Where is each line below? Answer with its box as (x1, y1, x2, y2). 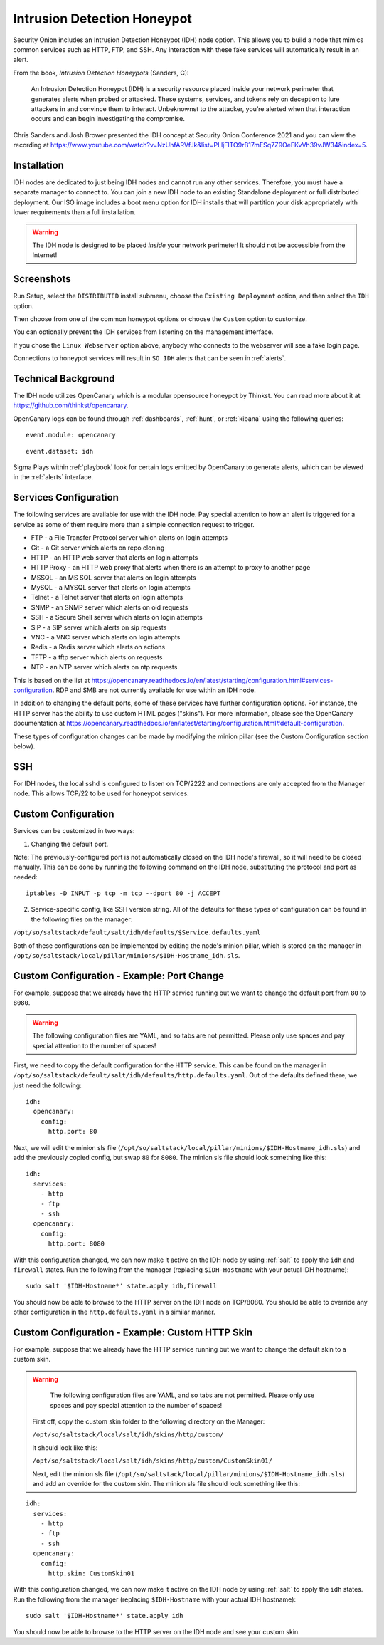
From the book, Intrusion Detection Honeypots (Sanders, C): (13, 68, 189, 77)
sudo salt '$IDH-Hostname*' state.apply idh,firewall (26, 1282, 217, 1290)
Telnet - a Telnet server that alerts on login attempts (31, 593, 183, 602)
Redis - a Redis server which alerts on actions (31, 643, 166, 652)
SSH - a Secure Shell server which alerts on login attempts (31, 613, 203, 622)
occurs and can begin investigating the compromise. (31, 115, 185, 123)
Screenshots (13, 273, 71, 285)
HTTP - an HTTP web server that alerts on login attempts (31, 553, 198, 562)
